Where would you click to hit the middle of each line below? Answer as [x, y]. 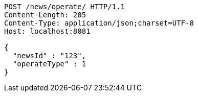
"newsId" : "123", [49, 56]
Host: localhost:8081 [47, 31]
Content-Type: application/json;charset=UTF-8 [99, 23]
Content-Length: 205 [45, 15]
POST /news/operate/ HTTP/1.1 [65, 7]
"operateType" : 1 [49, 64]
